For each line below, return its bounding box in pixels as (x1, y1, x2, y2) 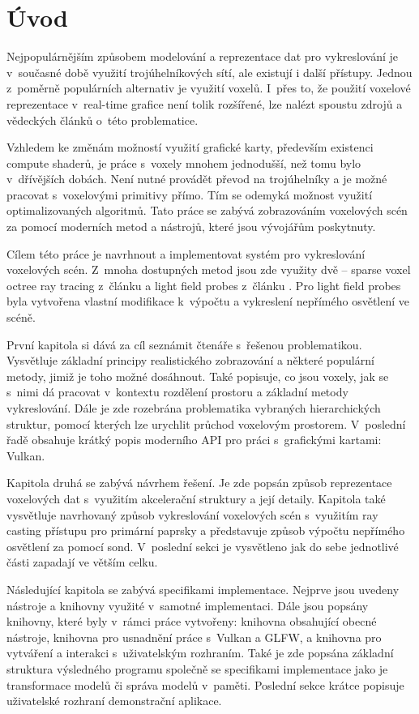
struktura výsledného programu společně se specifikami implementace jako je (6, 660, 388, 677)
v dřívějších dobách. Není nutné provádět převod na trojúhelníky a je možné (6, 170, 387, 187)
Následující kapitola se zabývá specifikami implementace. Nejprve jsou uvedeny (6, 580, 400, 597)
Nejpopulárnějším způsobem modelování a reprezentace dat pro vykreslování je (6, 48, 399, 65)
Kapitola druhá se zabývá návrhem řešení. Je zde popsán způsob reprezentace (6, 474, 392, 491)
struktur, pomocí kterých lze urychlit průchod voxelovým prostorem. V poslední (6, 415, 406, 432)
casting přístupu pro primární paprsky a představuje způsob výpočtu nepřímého (6, 522, 405, 539)
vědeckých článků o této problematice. (6, 111, 199, 128)
